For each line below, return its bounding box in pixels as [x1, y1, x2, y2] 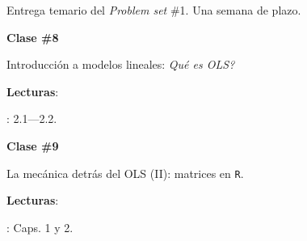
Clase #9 [6, 137, 59, 154]
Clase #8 [6, 28, 59, 45]
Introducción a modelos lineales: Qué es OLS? [6, 56, 235, 73]
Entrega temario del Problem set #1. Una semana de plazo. [6, 2, 301, 18]
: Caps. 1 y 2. [6, 218, 74, 235]
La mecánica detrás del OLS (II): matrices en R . [6, 164, 244, 181]
